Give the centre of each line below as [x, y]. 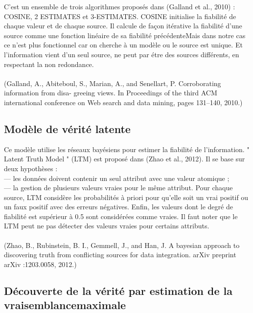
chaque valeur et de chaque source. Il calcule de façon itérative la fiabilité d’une [123, 26]
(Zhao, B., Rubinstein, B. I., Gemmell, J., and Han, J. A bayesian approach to [122, 245]
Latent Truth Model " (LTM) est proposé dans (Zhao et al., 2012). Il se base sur [125, 159]
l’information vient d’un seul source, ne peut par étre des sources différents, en [122, 54]
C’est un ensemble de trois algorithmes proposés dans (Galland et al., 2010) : [120, 6]
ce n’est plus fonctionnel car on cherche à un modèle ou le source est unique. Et [123, 45]
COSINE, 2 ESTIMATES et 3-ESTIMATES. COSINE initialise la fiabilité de [120, 16]
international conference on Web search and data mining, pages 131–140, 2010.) [123, 102]
